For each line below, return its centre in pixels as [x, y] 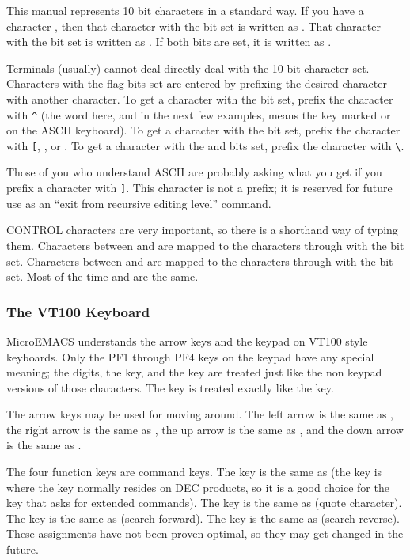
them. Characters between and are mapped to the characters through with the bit [205, 245]
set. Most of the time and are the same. [102, 276]
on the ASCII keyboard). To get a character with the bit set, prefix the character [203, 130]
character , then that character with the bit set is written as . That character [194, 26]
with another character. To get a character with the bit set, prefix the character [200, 98]
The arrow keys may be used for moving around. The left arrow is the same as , [200, 414]
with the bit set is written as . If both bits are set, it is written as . [169, 42]
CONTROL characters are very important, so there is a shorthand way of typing [202, 230]
